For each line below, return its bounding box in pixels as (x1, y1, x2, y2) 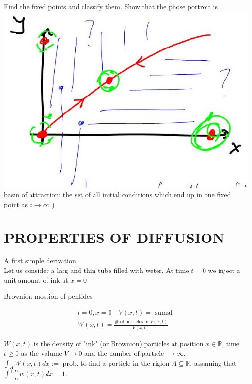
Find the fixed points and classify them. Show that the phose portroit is (4, 1, 218, 11)
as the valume (21, 348, 62, 358)
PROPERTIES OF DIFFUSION (4, 227, 225, 247)
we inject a (208, 265, 240, 275)
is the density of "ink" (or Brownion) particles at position (33, 338, 204, 349)
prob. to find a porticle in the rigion (63, 357, 170, 368)
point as (4, 199, 28, 209)
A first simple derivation (4, 256, 76, 266)
